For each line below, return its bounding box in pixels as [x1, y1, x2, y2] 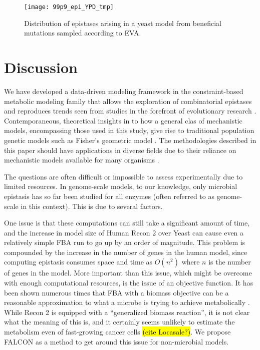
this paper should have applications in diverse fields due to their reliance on [4, 144, 236, 155]
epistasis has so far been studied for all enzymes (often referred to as [4, 190, 214, 201]
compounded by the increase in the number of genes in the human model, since [4, 246, 247, 257]
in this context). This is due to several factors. [21, 200, 163, 211]
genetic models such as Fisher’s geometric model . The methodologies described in [4, 134, 256, 145]
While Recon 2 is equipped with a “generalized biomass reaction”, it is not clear [4, 306, 250, 317]
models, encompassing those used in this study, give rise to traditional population [4, 125, 254, 135]
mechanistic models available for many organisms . [4, 154, 159, 165]
